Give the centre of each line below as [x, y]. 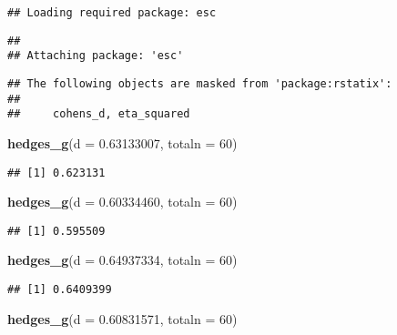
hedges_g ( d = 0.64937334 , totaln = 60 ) [122, 260]
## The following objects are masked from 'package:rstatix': [200, 83]
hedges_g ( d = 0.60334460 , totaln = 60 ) [122, 202]
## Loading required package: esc [112, 13]
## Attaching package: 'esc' [96, 56]
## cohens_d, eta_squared [99, 114]
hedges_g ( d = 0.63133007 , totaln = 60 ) [122, 142]
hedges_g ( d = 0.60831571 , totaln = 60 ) [122, 318]
